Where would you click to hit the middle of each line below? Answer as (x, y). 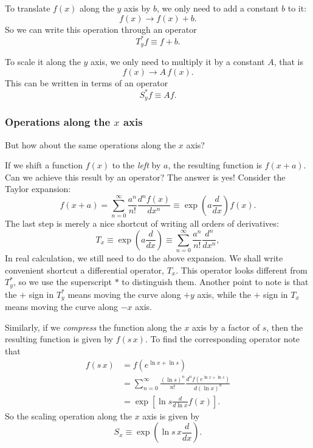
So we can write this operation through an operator (101, 29)
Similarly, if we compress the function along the (93, 327)
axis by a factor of (226, 327)
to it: (297, 8)
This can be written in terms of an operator (87, 82)
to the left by (136, 165)
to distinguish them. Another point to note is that (215, 282)
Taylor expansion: (38, 189)
